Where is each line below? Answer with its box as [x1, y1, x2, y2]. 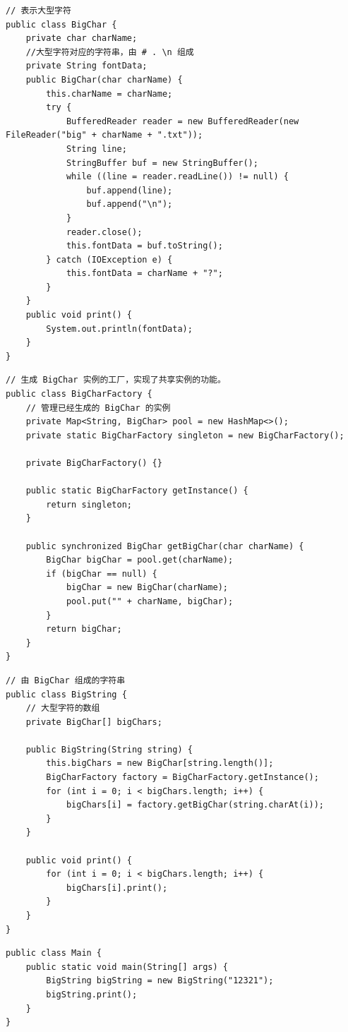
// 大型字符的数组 [25, 703, 100, 714]
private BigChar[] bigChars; [25, 716, 162, 727]
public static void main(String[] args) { [25, 961, 228, 972]
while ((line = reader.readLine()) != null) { [66, 172, 289, 182]
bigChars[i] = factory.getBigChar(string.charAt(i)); [66, 800, 325, 810]
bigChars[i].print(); [66, 882, 168, 893]
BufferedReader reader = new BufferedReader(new [66, 116, 299, 126]
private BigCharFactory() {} [25, 458, 162, 468]
